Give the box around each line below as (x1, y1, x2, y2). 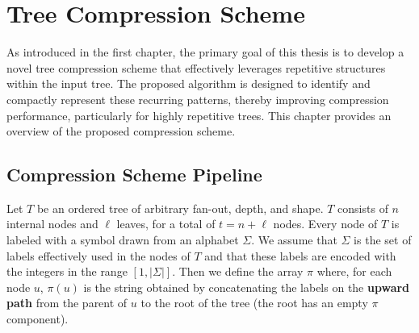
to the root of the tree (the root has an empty (140, 294, 368, 311)
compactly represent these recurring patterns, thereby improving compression (6, 90, 389, 107)
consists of (337, 199, 388, 216)
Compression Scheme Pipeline (6, 162, 262, 187)
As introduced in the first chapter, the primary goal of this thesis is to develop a (6, 44, 404, 60)
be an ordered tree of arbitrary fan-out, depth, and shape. (36, 199, 324, 216)
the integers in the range (6, 263, 128, 280)
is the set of (354, 231, 412, 248)
